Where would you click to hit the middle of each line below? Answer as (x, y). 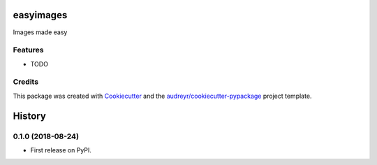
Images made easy (40, 32)
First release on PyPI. (61, 150)
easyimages (40, 15)
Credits (25, 82)
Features (28, 50)
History (30, 116)
